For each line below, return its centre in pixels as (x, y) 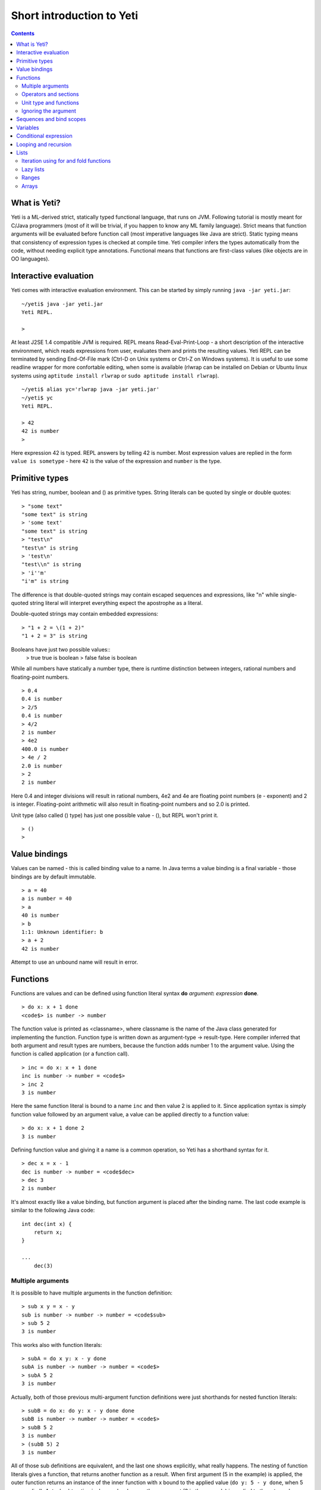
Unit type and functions (51, 103)
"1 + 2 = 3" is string (55, 636)
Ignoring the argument (49, 111)
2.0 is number (42, 766)
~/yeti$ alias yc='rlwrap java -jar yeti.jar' (91, 389)
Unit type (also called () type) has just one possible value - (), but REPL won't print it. (115, 815)
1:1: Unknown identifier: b (62, 932)
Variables (28, 128)
